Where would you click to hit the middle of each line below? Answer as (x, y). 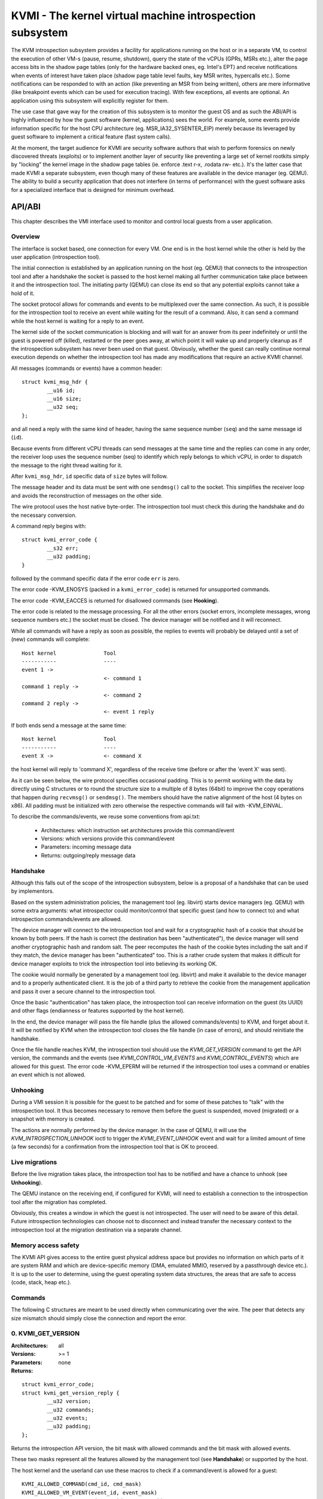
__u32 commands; (71, 1410)
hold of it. (23, 293)
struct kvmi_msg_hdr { (55, 382)
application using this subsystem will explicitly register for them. (90, 100)
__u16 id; (61, 390)
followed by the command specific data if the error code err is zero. (96, 578)
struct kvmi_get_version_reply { (71, 1393)
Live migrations (34, 1162)
